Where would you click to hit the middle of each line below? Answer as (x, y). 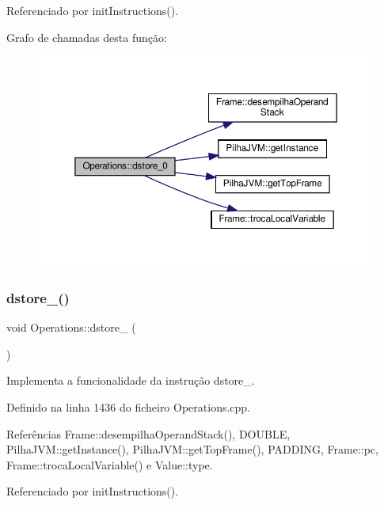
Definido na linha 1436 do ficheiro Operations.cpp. (129, 407)
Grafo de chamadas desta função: (87, 37)
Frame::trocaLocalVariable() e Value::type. (110, 464)
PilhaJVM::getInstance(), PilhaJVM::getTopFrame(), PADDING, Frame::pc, (192, 449)
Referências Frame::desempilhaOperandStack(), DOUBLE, (148, 433)
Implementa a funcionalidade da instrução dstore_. (131, 380)
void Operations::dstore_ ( (71, 327)
